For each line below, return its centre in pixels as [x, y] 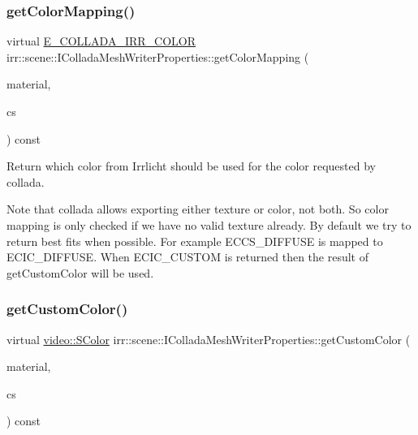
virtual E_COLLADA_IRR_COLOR [101, 41]
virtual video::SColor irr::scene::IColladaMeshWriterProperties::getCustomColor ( [209, 339]
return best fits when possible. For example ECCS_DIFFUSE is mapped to [195, 241]
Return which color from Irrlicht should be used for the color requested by [191, 166]
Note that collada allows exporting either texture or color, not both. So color [198, 209]
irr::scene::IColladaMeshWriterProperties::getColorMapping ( [158, 56]
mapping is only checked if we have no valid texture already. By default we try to [209, 224]
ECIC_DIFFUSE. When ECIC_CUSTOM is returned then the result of [187, 257]
